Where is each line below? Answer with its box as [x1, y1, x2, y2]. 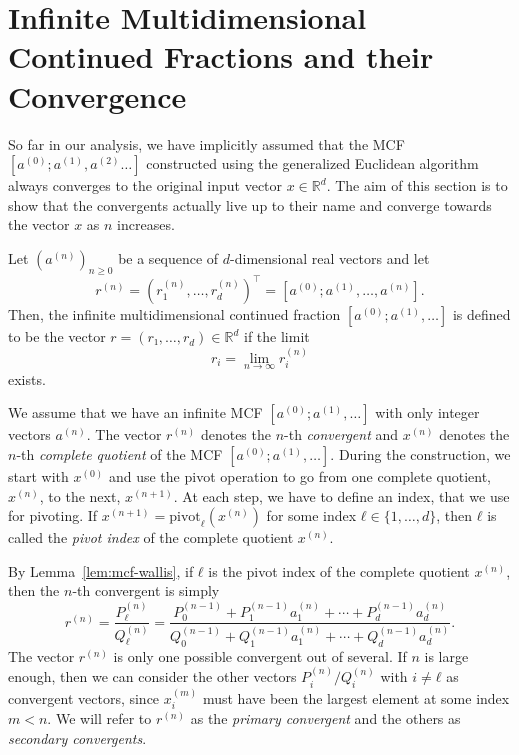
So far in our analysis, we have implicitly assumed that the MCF [8, 133, 405, 154]
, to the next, [39, 485, 121, 506]
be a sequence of [118, 247, 219, 268]
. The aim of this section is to [326, 175, 508, 196]
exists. [8, 368, 46, 389]
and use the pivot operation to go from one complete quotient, [108, 465, 491, 486]
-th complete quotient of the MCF [16, 443, 223, 464]
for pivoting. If [8, 505, 98, 526]
